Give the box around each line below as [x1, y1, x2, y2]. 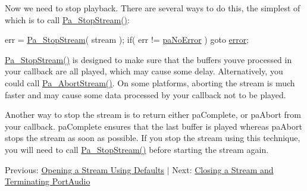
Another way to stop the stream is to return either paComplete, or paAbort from [5, 108, 301, 121]
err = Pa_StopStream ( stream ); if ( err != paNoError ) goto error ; [5, 33, 249, 46]
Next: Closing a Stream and [172, 163, 274, 176]
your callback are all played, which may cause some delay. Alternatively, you [5, 65, 283, 77]
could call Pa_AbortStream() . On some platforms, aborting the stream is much [5, 76, 295, 89]
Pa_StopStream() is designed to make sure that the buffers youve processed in [5, 53, 292, 65]
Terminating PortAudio [5, 175, 90, 187]
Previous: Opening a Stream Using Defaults [5, 163, 164, 176]
